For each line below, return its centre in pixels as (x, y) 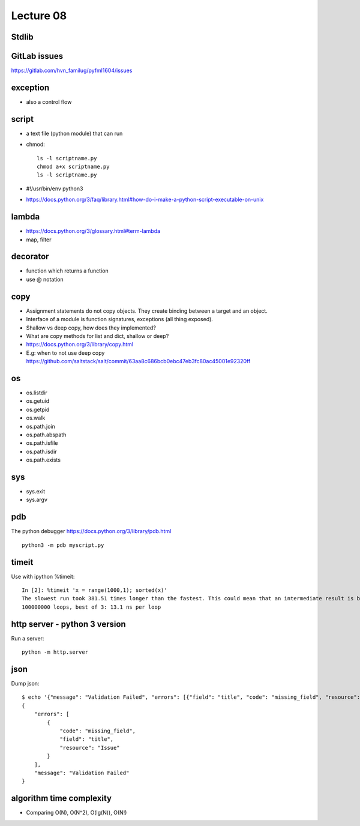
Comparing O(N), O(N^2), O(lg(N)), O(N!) (76, 813)
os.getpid (38, 409)
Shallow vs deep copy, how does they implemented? (91, 328)
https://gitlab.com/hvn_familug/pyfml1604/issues (72, 71)
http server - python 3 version (68, 624)
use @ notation (45, 279)
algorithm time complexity (61, 798)
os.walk (36, 418)
